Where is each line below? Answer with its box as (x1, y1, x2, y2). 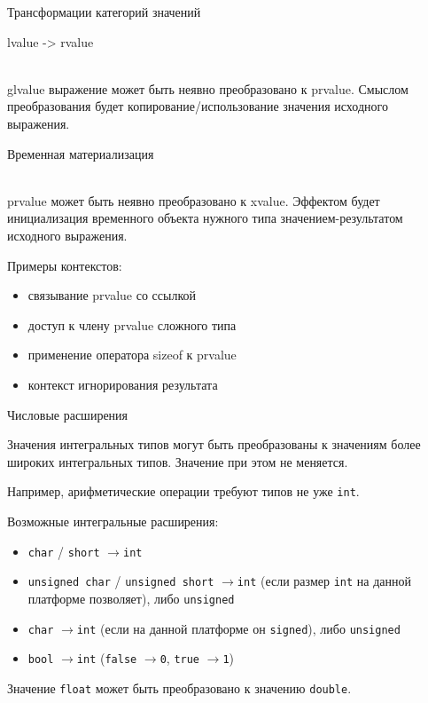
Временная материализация (7, 144, 154, 162)
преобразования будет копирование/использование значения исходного (7, 97, 388, 115)
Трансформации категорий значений (7, 3, 201, 20)
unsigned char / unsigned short (27, 572, 214, 590)
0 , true (160, 649, 200, 667)
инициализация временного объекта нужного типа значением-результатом (7, 209, 403, 227)
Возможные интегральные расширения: (7, 511, 219, 530)
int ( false (76, 649, 137, 667)
